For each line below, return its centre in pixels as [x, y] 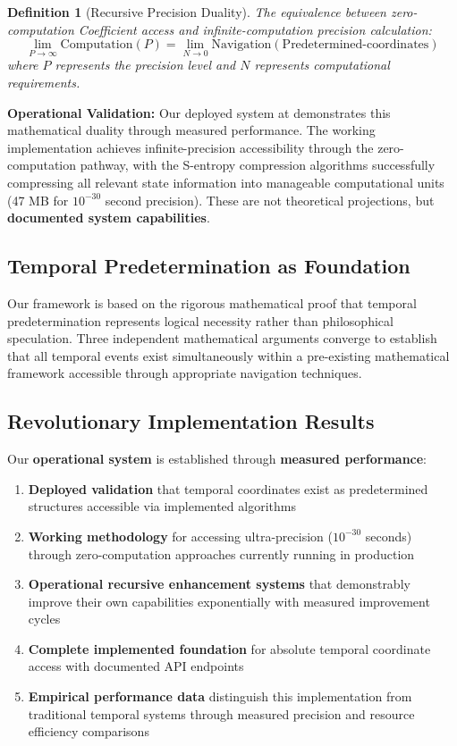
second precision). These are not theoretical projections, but [270, 200]
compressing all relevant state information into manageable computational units [226, 182]
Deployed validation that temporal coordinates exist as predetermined [228, 488]
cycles [44, 619]
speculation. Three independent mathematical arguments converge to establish [222, 338]
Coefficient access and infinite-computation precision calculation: [255, 29]
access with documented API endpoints [136, 666]
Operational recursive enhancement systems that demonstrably [219, 584]
